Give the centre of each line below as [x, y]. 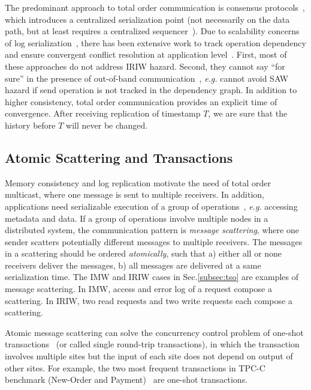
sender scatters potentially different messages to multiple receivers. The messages [154, 241]
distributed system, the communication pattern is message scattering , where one [152, 230]
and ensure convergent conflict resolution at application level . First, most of [146, 54]
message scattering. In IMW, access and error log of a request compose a [138, 289]
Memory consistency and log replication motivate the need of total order [138, 182]
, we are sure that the [248, 113]
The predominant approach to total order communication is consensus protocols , [155, 7]
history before [30, 125]
